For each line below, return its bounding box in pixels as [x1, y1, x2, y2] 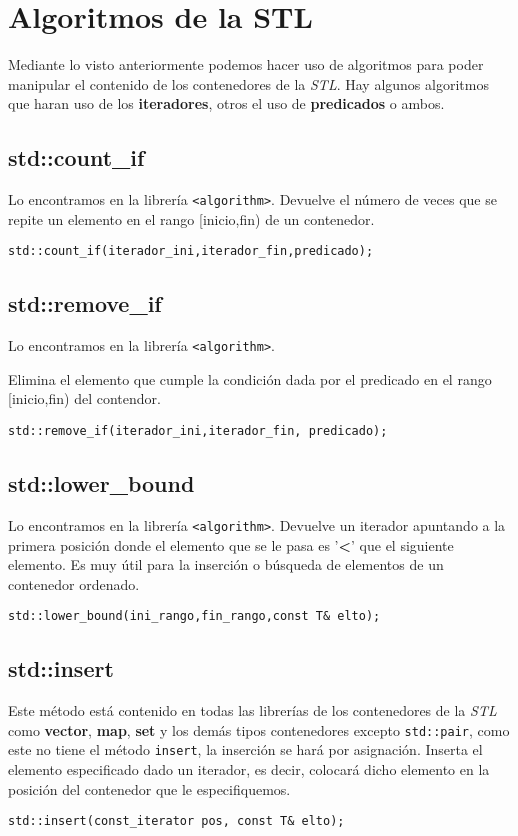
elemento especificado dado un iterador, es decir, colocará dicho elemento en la [8, 759, 490, 780]
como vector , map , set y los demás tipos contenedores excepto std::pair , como [8, 719, 510, 740]
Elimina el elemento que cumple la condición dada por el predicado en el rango [8, 368, 492, 389]
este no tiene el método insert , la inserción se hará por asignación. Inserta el [8, 739, 483, 760]
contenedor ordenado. [8, 573, 140, 594]
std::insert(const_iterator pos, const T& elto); [8, 814, 345, 829]
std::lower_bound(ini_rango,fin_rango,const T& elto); [8, 609, 381, 624]
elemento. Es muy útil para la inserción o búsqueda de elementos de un [8, 554, 444, 575]
